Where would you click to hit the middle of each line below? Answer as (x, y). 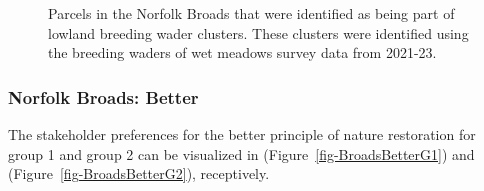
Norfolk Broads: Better (103, 96)
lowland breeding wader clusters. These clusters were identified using (258, 32)
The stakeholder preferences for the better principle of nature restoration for (242, 134)
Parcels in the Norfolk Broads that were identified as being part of (251, 13)
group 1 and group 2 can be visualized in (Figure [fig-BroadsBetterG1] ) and (241, 153)
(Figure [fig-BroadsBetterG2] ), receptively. (139, 173)
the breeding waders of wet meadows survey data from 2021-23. (242, 52)
